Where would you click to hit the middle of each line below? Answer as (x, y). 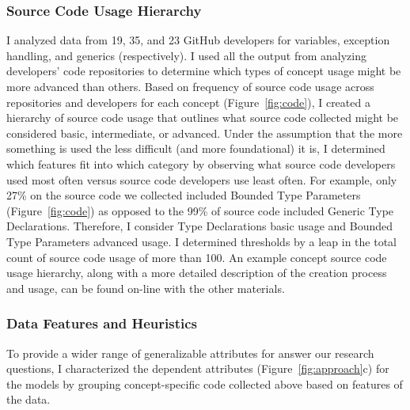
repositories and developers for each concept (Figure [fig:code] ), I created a (188, 102)
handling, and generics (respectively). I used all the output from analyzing (186, 55)
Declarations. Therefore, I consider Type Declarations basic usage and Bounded (200, 226)
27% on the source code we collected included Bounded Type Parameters (184, 195)
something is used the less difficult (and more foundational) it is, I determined (196, 148)
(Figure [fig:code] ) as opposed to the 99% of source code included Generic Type (200, 210)
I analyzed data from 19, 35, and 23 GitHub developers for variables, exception (198, 40)
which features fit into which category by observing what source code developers (201, 163)
